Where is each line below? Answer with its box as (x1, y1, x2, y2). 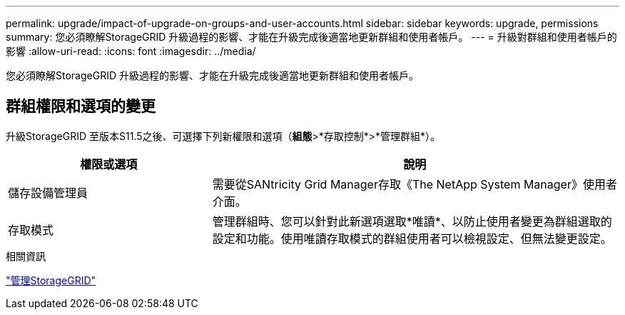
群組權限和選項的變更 (6, 97, 156, 116)
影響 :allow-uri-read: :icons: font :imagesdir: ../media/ (6, 45, 256, 57)
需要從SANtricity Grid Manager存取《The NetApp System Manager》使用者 (212, 176, 617, 191)
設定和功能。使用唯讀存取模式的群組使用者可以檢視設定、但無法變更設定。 (212, 231, 612, 246)
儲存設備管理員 (8, 185, 88, 200)
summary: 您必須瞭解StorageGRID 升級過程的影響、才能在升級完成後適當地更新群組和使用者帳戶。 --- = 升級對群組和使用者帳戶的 (6, 31, 617, 43)
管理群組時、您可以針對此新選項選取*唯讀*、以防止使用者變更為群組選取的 (212, 214, 612, 229)
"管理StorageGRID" (6, 274, 96, 286)
